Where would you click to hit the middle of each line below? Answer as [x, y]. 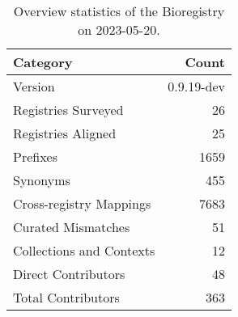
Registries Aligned [65, 133]
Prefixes [36, 156]
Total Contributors [66, 297]
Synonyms [42, 180]
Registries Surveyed [68, 110]
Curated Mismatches [72, 227]
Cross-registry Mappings [82, 203]
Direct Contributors [69, 274]
